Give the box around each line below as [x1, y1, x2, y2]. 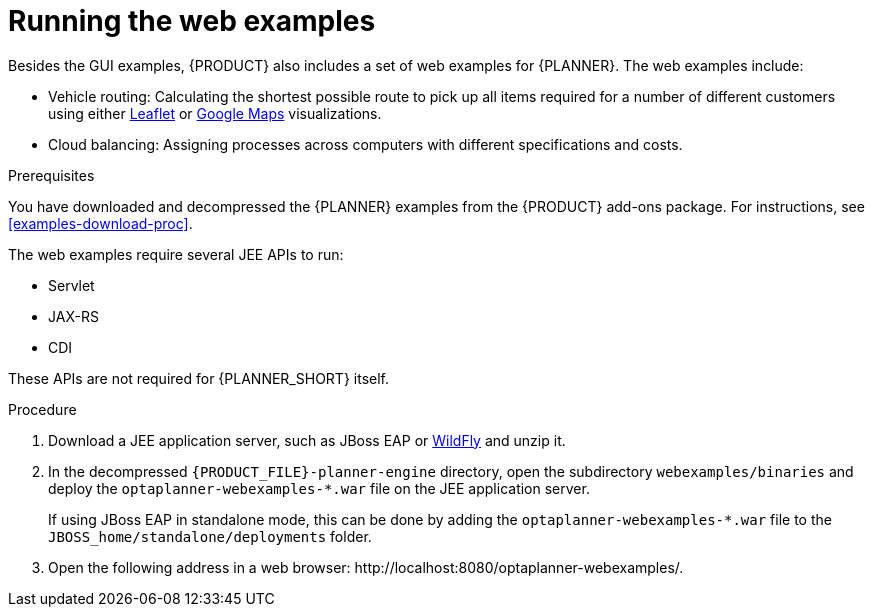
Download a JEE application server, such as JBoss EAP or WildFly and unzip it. [48, 431, 566, 449]
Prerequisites [8, 166, 95, 184]
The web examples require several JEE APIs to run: [8, 245, 344, 263]
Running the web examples [8, 4, 376, 38]
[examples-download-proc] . [8, 214, 193, 232]
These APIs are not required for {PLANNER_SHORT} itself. [8, 369, 389, 387]
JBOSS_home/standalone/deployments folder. [48, 527, 372, 545]
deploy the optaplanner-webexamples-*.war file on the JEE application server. [48, 479, 590, 497]
